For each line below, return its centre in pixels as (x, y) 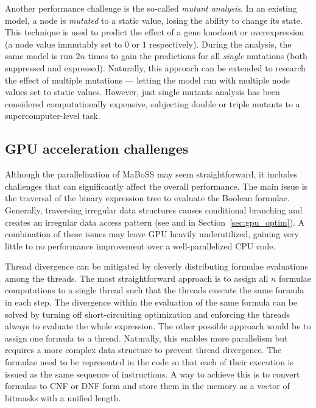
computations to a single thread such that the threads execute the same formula (155, 290)
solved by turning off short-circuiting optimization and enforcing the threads (147, 314)
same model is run (39, 56)
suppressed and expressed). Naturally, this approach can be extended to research (155, 67)
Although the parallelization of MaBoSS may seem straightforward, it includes (151, 174)
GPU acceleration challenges (97, 149)
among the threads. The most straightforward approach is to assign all (137, 278)
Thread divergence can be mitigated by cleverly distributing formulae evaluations (156, 266)
